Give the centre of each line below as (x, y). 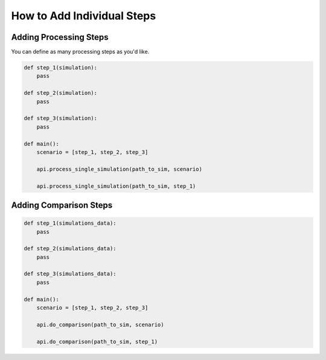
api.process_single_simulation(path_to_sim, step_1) (116, 186)
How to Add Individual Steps (84, 16)
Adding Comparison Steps (62, 205)
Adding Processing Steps (60, 37)
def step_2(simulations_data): (70, 249)
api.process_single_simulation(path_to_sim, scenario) (119, 169)
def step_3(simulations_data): (70, 274)
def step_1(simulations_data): (70, 223)
